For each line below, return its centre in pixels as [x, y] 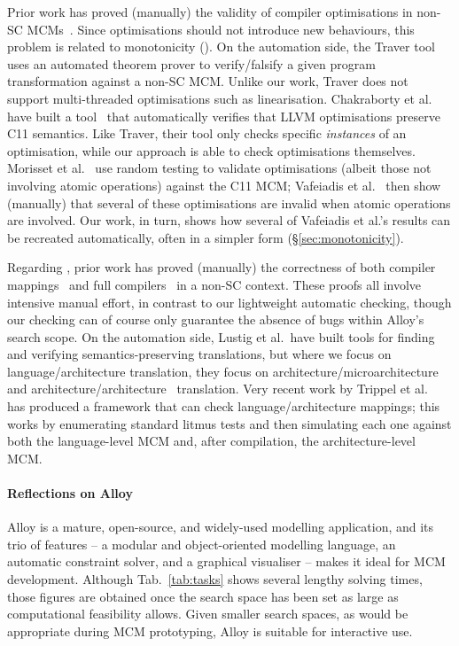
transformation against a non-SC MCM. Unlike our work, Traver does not [208, 81]
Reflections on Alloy [70, 493]
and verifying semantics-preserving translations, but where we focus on [199, 354]
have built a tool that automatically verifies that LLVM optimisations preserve [224, 116]
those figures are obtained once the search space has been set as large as [203, 596]
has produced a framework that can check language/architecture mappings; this [224, 406]
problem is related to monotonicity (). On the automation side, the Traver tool [221, 47]
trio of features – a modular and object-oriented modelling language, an [202, 544]
